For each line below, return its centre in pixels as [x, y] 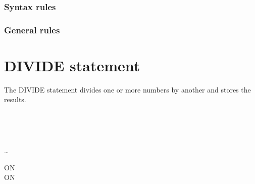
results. [15, 99]
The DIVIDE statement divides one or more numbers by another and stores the [127, 89]
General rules [32, 30]
